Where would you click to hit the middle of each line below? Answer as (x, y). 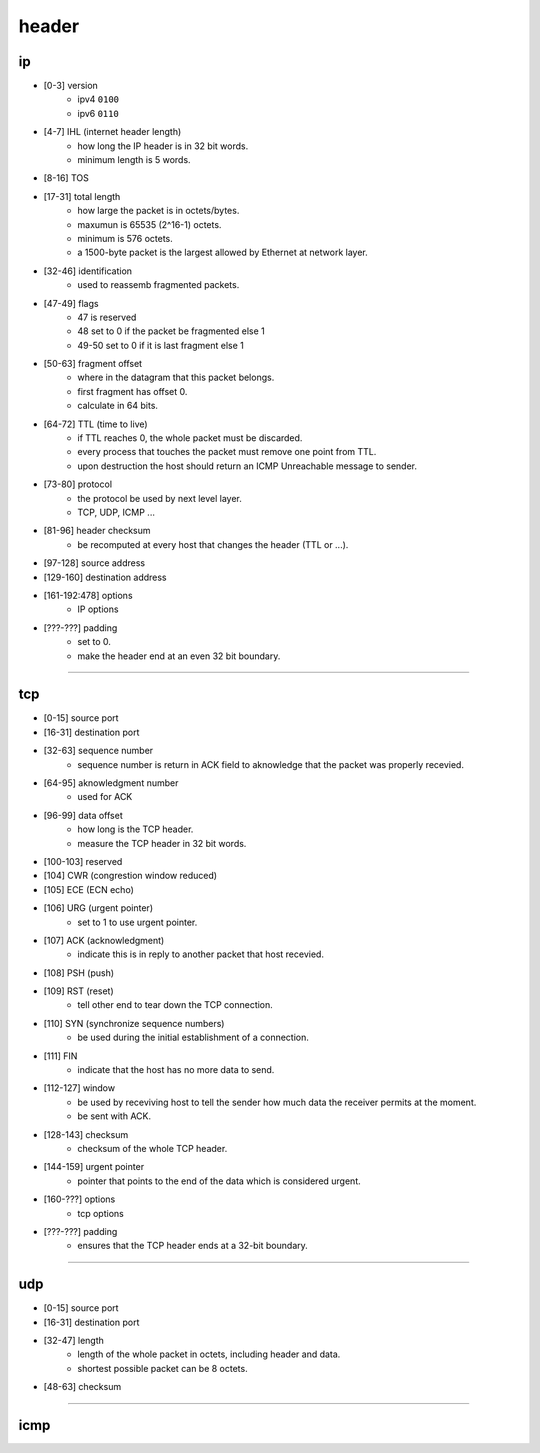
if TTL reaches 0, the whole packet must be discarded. (190, 438)
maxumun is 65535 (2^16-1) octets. (149, 224)
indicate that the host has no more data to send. (176, 1070)
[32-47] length (74, 1340)
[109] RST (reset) (78, 991)
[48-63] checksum (82, 1387)
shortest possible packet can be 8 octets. (163, 1368)
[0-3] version (71, 86)
